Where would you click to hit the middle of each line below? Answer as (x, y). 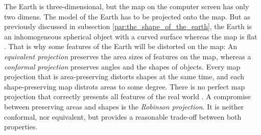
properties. (21, 127)
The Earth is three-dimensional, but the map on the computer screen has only (127, 6)
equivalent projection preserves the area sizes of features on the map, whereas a (128, 56)
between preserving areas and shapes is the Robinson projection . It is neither (124, 106)
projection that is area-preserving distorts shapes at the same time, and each (124, 76)
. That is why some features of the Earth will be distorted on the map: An (121, 46)
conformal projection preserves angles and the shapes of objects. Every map (122, 66)
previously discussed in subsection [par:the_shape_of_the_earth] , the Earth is (128, 26)
